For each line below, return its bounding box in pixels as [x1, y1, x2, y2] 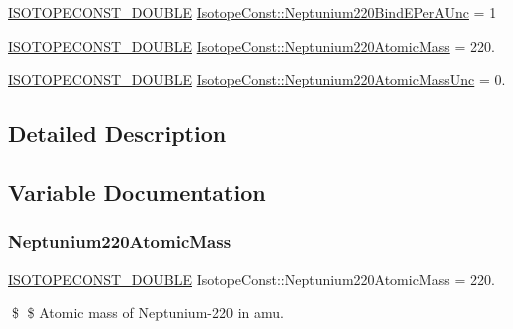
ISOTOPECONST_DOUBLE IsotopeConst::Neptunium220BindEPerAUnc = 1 [8, 2, 497, 22]
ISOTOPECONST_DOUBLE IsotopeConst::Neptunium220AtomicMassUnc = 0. [8, 69, 506, 90]
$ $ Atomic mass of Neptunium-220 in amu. [11, 302, 284, 323]
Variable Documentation [8, 176, 266, 207]
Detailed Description [8, 118, 227, 149]
